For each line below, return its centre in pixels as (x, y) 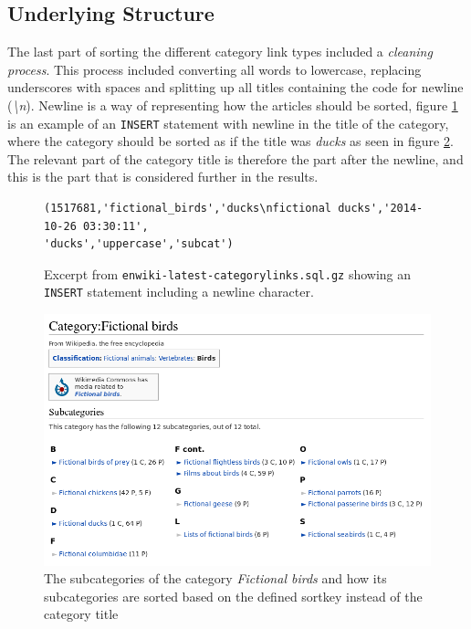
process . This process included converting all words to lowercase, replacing (215, 69)
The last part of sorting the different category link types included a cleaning (220, 52)
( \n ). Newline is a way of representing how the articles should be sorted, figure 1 (233, 105)
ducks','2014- (381, 209)
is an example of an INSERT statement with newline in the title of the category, (228, 123)
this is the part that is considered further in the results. (163, 177)
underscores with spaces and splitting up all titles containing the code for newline (235, 87)
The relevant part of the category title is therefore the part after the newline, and (235, 158)
